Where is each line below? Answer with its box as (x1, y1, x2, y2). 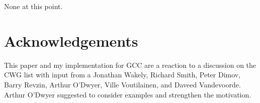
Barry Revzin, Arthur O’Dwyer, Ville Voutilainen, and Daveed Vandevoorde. (4, 79, 241, 89)
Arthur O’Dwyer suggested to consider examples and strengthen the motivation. (4, 89, 251, 99)
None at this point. (4, 1, 63, 11)
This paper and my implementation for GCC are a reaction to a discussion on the (4, 59, 256, 70)
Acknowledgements (4, 30, 138, 51)
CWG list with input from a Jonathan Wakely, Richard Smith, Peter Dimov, (4, 69, 241, 80)
